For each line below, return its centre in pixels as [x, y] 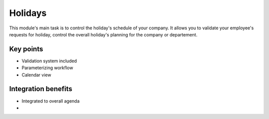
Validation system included [49, 61]
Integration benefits [41, 89]
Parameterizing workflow [47, 68]
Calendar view [37, 75]
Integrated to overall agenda [51, 101]
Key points [26, 49]
